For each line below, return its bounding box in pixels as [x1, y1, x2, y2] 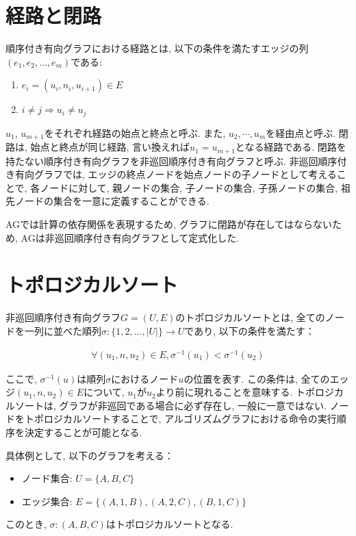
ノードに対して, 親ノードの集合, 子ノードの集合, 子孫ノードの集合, [40, 180, 338, 194]
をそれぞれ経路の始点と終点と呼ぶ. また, [44, 125, 226, 140]
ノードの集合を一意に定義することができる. [14, 194, 209, 208]
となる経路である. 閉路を [235, 140, 346, 154]
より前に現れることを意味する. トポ [155, 385, 316, 399]
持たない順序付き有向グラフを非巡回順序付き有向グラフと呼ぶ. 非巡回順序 [5, 153, 338, 168]
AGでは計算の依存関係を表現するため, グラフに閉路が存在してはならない [5, 217, 332, 231]
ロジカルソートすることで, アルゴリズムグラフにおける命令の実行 [43, 411, 337, 426]
